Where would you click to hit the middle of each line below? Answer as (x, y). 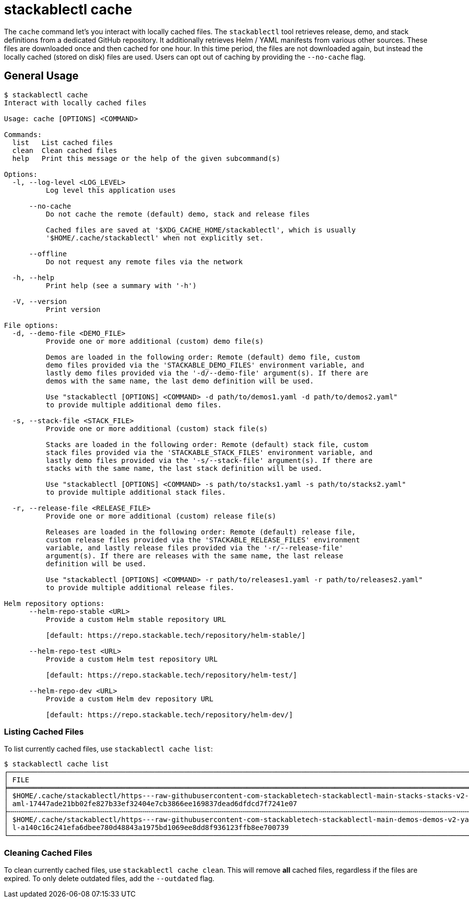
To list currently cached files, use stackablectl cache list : (109, 749)
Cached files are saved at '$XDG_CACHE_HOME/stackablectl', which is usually (201, 230)
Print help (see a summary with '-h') (121, 285)
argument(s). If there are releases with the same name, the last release (195, 556)
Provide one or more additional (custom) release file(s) (161, 516)
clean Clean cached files (65, 150)
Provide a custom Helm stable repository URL (136, 619)
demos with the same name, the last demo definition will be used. (180, 381)
